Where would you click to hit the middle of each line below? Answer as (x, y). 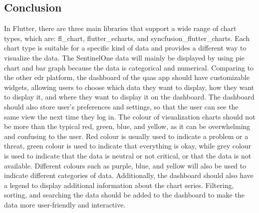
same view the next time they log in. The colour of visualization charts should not (130, 116)
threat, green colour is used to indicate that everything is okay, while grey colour (128, 146)
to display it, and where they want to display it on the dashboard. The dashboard (129, 97)
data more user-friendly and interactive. (65, 204)
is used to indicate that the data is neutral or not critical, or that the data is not (128, 155)
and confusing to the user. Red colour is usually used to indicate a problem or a (126, 136)
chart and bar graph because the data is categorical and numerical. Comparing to (129, 67)
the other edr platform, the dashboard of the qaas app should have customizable (127, 77)
